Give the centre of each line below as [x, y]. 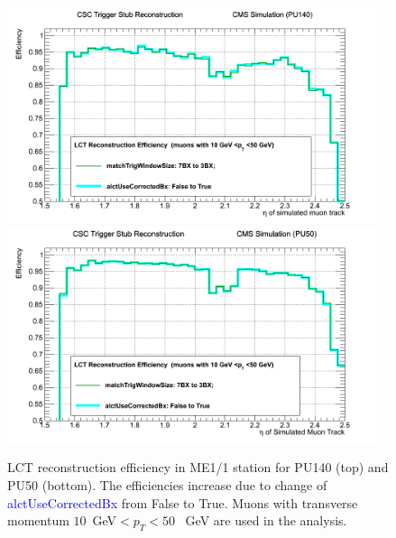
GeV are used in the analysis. [266, 520]
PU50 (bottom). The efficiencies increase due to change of [167, 485]
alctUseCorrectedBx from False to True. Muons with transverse [183, 502]
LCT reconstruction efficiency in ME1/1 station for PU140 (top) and [198, 467]
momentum [38, 520]
